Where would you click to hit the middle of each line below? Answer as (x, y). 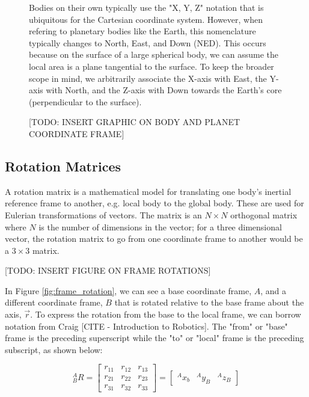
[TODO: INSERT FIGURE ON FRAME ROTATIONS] (108, 270)
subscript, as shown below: (54, 349)
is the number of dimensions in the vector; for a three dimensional (160, 226)
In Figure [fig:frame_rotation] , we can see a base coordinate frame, (128, 290)
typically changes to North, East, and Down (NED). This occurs (148, 42)
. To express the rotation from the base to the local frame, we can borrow (166, 314)
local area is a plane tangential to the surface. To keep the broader (151, 66)
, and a (273, 290)
